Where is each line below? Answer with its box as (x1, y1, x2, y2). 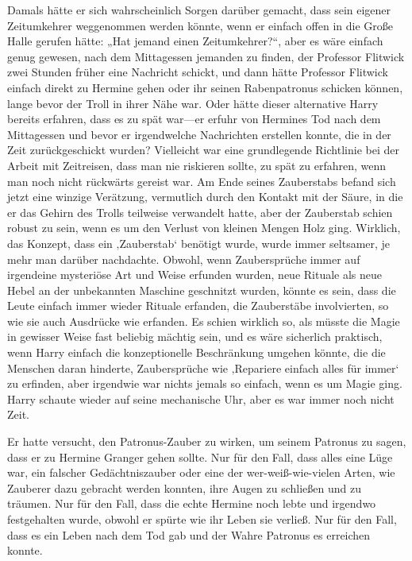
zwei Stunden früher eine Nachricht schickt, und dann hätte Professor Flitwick (7, 64, 388, 80)
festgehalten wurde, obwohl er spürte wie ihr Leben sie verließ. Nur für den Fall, (7, 511, 397, 527)
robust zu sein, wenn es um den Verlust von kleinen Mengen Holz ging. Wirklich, (7, 219, 401, 236)
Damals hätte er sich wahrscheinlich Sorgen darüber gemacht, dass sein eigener (7, 2, 391, 17)
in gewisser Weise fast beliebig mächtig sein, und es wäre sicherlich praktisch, (7, 328, 383, 345)
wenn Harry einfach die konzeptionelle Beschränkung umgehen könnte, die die (7, 344, 386, 361)
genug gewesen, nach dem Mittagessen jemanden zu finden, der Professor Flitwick (7, 48, 405, 64)
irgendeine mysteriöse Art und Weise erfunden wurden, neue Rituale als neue (7, 266, 383, 283)
